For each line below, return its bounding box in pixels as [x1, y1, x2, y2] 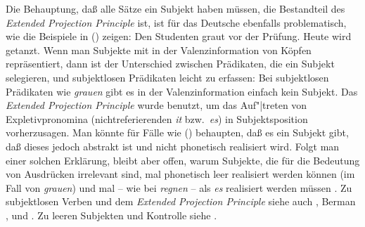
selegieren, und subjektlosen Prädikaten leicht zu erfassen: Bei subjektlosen [6, 70, 329, 84]
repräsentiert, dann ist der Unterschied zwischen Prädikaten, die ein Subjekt [6, 56, 335, 71]
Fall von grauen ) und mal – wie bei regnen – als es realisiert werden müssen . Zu [6, 180, 352, 195]
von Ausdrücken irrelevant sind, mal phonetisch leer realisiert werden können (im [6, 167, 355, 181]
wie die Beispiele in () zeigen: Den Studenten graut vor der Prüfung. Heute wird [6, 29, 352, 44]
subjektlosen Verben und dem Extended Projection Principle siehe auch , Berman [6, 194, 356, 209]
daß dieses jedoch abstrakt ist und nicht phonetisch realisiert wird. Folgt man [6, 138, 340, 153]
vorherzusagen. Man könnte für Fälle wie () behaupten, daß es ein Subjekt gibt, [6, 125, 349, 140]
